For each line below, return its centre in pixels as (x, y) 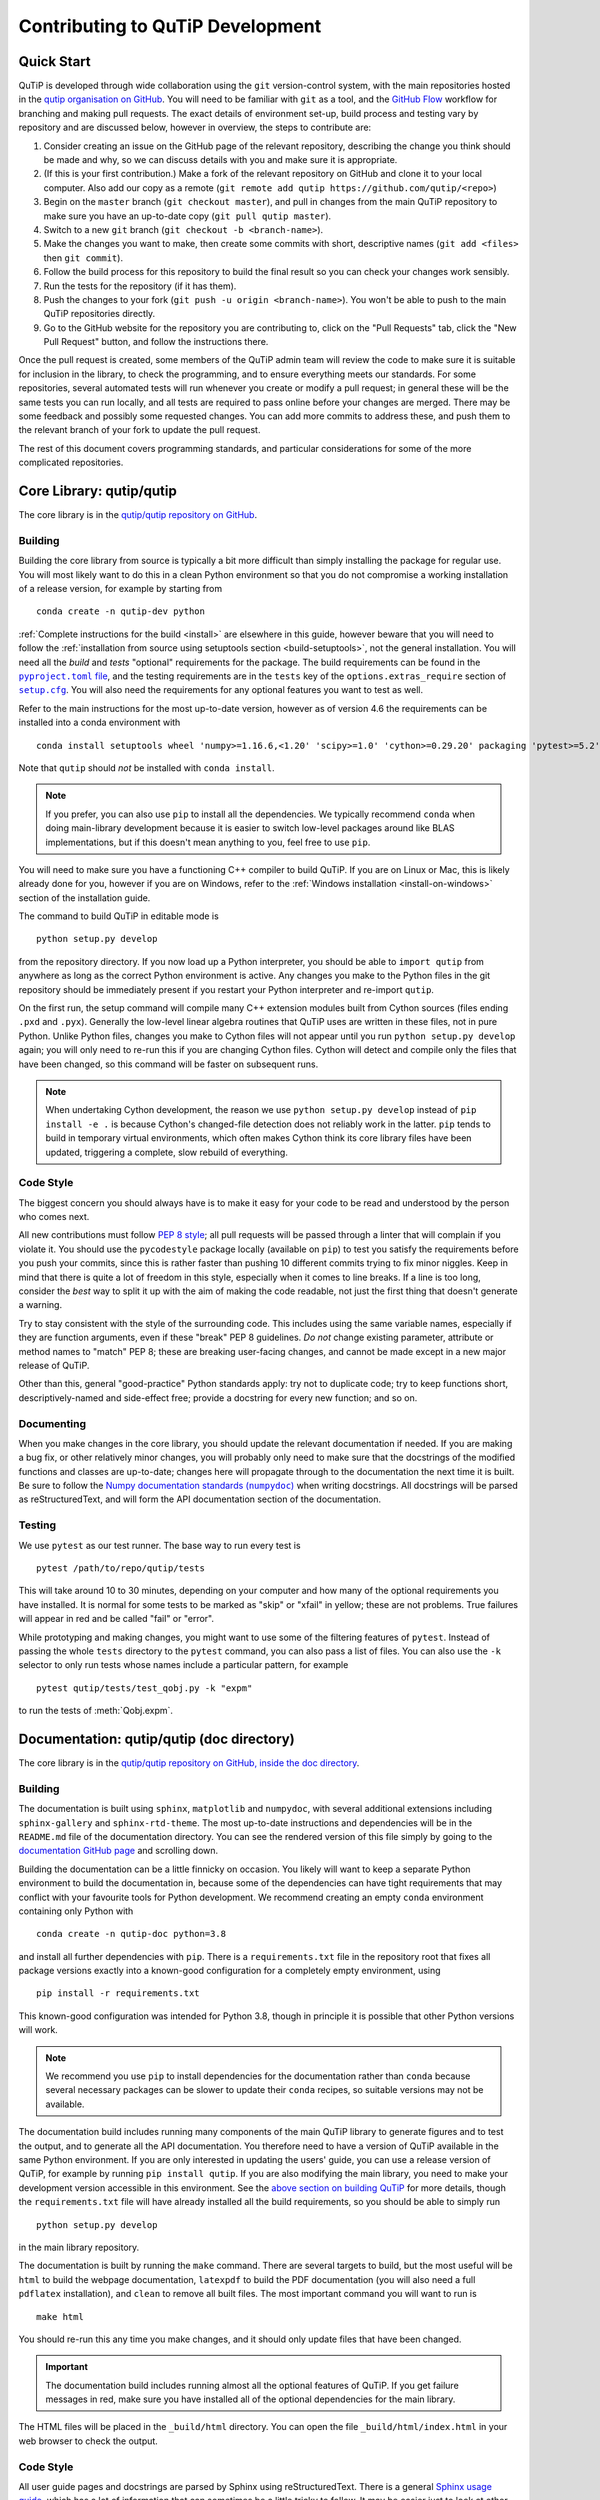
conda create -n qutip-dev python (120, 611)
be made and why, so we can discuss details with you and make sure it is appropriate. (220, 160)
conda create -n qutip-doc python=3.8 (131, 1934)
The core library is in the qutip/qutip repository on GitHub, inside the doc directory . (189, 1763)
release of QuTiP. (54, 1365)
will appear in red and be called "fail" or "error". (116, 1619)
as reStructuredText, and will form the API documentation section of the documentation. (200, 1499)
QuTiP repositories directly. (99, 314)
